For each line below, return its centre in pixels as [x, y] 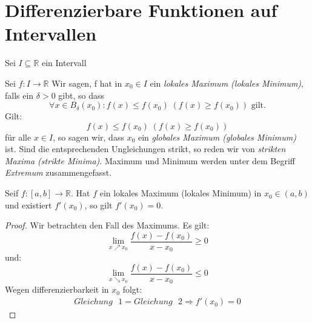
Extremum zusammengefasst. [58, 172]
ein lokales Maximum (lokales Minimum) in [181, 193]
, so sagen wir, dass [88, 137]
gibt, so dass [81, 95]
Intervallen [51, 34]
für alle [18, 137]
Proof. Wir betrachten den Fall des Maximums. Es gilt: [107, 225]
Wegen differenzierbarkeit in [57, 289]
